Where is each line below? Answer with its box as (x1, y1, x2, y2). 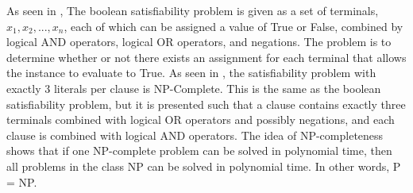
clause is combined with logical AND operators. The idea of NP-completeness (6, 126, 384, 143)
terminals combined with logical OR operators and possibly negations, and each (6, 111, 395, 128)
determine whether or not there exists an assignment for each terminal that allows (6, 48, 407, 65)
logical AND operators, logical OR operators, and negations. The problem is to (6, 33, 392, 50)
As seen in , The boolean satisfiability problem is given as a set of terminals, (6, 2, 379, 18)
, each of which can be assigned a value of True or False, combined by (64, 17, 403, 34)
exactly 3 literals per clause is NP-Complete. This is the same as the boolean (6, 79, 381, 96)
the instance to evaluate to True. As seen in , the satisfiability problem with (6, 64, 376, 81)
